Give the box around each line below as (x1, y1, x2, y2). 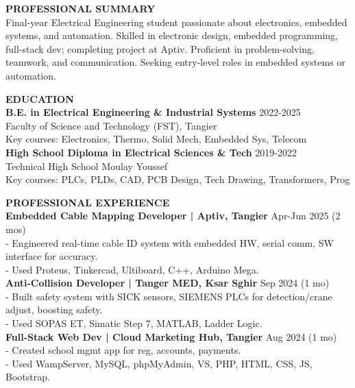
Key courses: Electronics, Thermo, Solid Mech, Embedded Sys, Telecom (5, 132, 307, 146)
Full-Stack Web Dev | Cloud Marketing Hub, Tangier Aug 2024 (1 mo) (5, 329, 337, 343)
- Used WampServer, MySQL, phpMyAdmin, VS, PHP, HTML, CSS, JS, (5, 356, 313, 370)
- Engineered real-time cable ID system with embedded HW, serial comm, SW (5, 235, 334, 250)
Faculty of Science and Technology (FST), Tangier (5, 118, 217, 132)
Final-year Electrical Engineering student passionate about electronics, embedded (5, 14, 347, 29)
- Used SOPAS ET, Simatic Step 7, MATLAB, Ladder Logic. (5, 316, 262, 330)
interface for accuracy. (5, 249, 98, 263)
